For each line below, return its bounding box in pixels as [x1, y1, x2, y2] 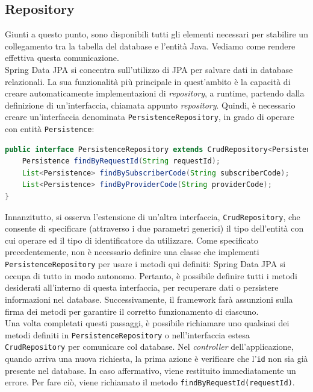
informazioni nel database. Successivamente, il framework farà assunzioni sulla [5, 292, 293, 305]
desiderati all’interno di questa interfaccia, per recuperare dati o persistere [5, 281, 279, 294]
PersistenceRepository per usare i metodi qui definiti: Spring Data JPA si [5, 258, 286, 270]
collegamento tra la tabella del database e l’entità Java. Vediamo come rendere [5, 39, 296, 52]
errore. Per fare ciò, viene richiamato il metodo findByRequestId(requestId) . [5, 376, 295, 388]
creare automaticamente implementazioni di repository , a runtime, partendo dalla [5, 87, 305, 100]
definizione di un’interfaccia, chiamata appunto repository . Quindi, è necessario [5, 98, 296, 111]
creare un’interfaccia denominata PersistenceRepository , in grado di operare [5, 110, 294, 123]
